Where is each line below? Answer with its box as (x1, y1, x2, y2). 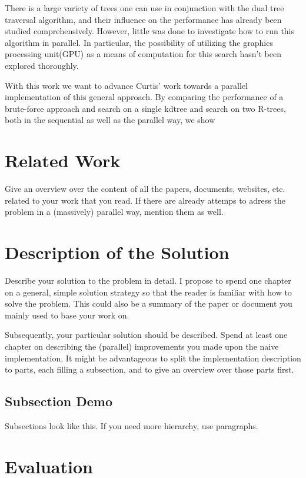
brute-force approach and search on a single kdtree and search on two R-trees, (5, 102, 286, 114)
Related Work (5, 148, 121, 172)
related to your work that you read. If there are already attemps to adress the (5, 194, 285, 206)
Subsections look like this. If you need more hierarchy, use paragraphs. (5, 419, 258, 431)
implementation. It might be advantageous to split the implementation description (5, 351, 301, 364)
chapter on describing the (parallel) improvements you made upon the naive (5, 340, 279, 352)
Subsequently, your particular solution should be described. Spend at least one (5, 328, 288, 341)
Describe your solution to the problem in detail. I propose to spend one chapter (5, 274, 291, 286)
